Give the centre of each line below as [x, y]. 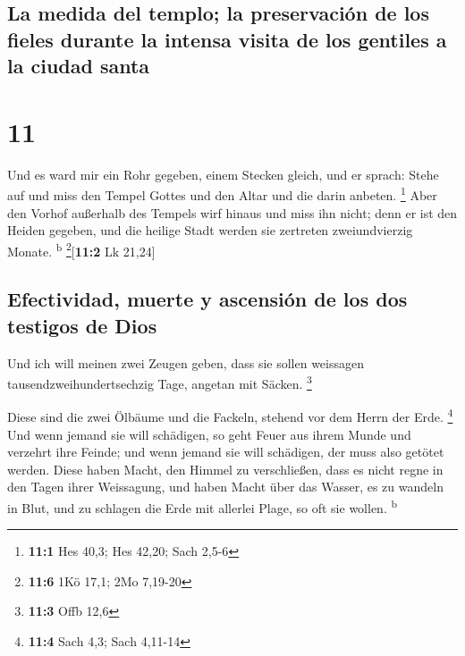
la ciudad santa [79, 66]
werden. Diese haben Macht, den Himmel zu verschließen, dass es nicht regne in [225, 469]
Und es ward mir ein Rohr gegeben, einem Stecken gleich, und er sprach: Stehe [223, 174]
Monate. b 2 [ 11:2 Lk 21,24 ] [81, 249]
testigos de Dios [82, 325]
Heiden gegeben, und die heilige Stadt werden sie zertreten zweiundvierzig [210, 230]
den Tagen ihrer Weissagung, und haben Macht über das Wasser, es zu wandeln [225, 487]
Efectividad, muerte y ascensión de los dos [207, 299]
